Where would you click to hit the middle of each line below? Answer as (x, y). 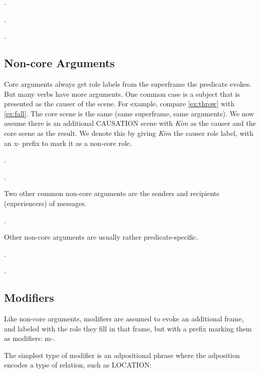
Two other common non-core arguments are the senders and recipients (112, 193)
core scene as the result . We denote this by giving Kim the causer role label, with (129, 133)
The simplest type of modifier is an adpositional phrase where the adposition (122, 355)
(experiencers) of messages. (45, 203)
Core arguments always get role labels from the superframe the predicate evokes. (128, 83)
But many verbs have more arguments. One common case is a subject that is (122, 94)
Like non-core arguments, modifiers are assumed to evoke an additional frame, (124, 319)
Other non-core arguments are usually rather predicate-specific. (101, 237)
